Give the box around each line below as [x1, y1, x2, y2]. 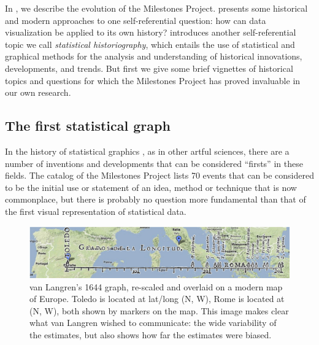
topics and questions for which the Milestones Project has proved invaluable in [5, 74, 301, 87]
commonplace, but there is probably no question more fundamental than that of [5, 193, 306, 206]
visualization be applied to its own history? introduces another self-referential [5, 26, 296, 39]
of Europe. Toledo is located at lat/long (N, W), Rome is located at [29, 292, 285, 305]
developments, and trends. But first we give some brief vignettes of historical [5, 61, 293, 74]
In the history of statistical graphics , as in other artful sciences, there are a [5, 144, 290, 157]
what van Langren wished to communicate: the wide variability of [29, 316, 277, 329]
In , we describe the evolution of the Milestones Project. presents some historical [5, 2, 308, 14]
